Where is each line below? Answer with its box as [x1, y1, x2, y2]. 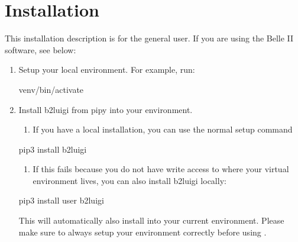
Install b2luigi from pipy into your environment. [18, 103, 193, 115]
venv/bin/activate [18, 83, 84, 95]
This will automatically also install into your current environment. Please [18, 214, 284, 227]
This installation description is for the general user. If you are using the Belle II [5, 32, 294, 44]
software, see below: [5, 43, 76, 56]
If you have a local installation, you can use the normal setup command [33, 123, 293, 135]
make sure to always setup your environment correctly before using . [18, 225, 267, 238]
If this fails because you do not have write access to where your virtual [33, 163, 289, 175]
